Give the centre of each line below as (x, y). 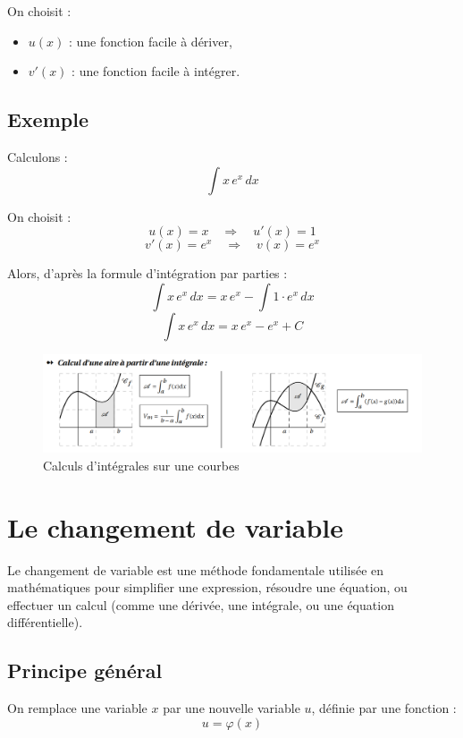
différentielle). (45, 622)
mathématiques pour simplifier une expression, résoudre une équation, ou (207, 587)
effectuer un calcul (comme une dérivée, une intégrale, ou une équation (201, 604)
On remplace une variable (77, 708)
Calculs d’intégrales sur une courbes (141, 465)
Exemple (48, 119)
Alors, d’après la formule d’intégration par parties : (147, 273)
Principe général (85, 670)
